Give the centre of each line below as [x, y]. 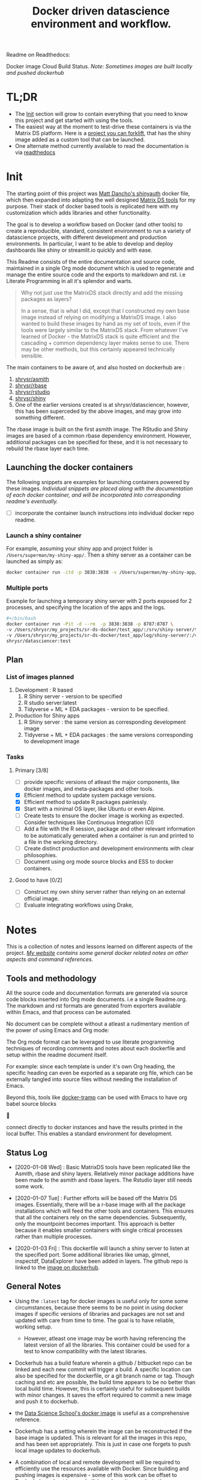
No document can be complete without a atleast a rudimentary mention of [98, 1024]
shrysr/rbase [31, 386]
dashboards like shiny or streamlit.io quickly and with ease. [79, 250]
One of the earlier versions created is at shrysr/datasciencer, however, [102, 405]
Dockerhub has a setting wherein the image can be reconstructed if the [103, 1431]
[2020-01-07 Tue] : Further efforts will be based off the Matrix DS [96, 1198]
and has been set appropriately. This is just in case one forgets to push [103, 1444]
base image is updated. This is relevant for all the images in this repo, [101, 1437]
